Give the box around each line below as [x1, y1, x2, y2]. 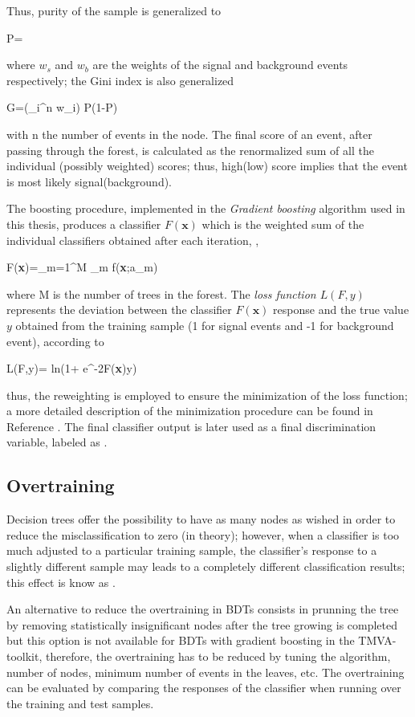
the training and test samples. [6, 695, 154, 711]
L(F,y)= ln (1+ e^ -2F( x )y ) [6, 360, 137, 377]
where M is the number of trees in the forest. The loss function [6, 285, 316, 302]
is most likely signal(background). [6, 173, 173, 189]
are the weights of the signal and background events [92, 56, 348, 73]
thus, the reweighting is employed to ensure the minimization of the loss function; [6, 386, 408, 403]
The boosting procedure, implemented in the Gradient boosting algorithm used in [6, 200, 405, 217]
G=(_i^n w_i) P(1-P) [6, 99, 118, 116]
